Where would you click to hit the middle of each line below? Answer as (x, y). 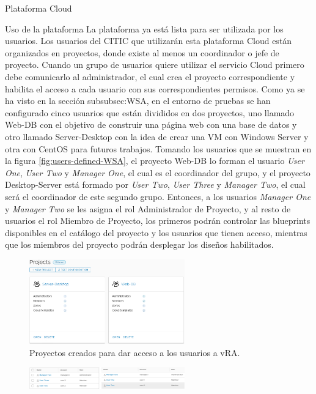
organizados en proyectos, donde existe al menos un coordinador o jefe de (142, 52)
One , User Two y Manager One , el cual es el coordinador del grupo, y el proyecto (158, 172)
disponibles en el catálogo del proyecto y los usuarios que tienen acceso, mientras (156, 232)
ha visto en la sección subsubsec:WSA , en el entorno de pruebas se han (138, 101)
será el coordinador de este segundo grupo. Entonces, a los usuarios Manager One (158, 196)
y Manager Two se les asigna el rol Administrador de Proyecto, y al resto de (148, 208)
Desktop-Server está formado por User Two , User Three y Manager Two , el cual (155, 184)
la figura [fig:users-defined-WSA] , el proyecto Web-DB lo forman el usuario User (155, 161)
